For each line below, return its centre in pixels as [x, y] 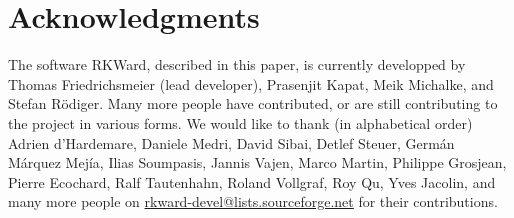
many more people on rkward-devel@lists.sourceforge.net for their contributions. [253, 201]
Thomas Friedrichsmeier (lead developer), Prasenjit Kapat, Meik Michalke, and [251, 83]
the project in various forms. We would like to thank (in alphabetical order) [240, 122]
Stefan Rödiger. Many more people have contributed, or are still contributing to [253, 103]
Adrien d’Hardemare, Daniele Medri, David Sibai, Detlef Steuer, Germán [231, 142]
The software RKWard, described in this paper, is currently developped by [237, 64]
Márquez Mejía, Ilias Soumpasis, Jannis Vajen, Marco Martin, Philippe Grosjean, [257, 162]
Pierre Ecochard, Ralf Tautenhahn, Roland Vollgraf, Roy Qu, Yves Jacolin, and [252, 181]
